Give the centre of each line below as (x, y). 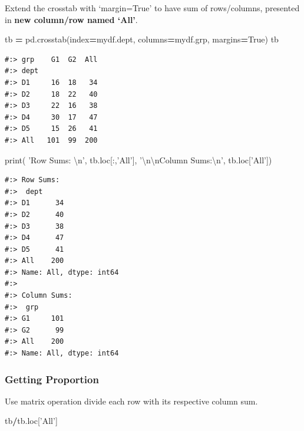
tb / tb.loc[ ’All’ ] (31, 421)
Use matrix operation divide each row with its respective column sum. (131, 401)
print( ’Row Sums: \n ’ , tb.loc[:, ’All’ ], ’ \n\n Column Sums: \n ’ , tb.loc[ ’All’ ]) (138, 159)
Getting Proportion (52, 379)
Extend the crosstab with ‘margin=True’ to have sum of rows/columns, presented (152, 8)
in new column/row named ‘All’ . (71, 19)
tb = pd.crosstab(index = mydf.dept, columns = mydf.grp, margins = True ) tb (142, 39)
